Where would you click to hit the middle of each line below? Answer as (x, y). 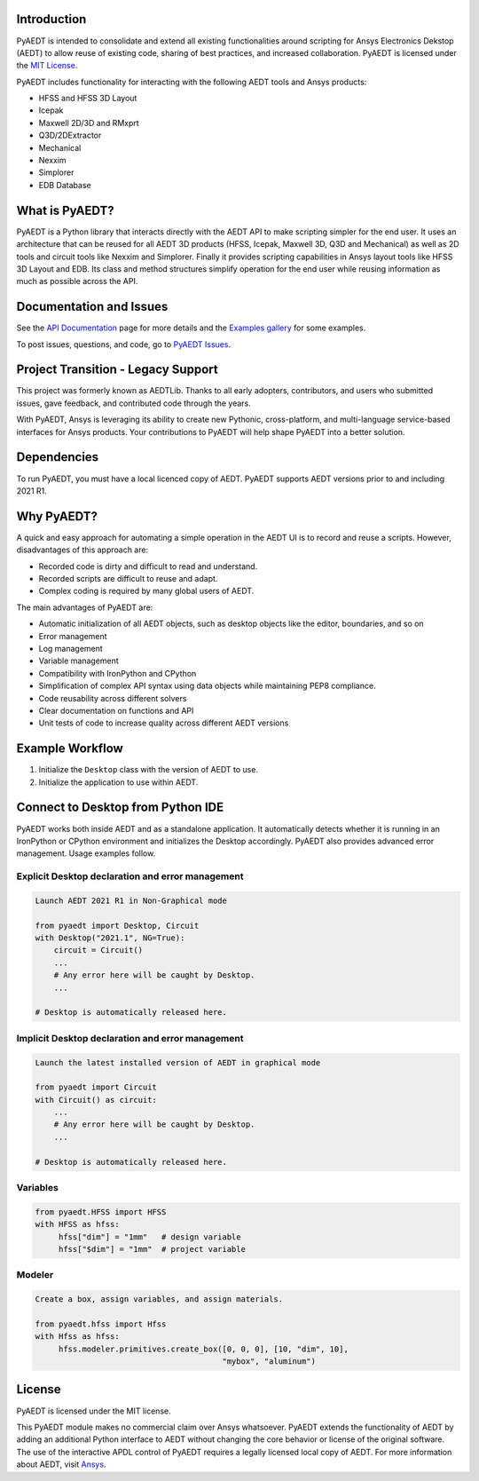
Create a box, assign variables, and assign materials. (159, 1299)
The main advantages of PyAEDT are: (85, 607)
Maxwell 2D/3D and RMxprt (89, 123)
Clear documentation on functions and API (116, 710)
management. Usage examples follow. (86, 853)
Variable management (79, 661)
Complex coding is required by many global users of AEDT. (146, 591)
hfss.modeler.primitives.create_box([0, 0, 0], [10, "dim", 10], (204, 1349)
